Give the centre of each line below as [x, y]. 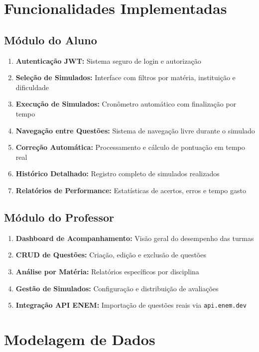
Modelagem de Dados [80, 339]
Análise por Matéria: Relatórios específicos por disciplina [107, 271]
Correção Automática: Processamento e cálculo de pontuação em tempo [130, 147]
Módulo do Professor [59, 217]
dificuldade [32, 87]
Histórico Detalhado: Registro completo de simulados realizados [118, 174]
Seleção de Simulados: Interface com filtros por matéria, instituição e [126, 77]
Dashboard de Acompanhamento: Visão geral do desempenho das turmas [135, 238]
